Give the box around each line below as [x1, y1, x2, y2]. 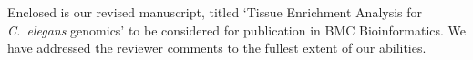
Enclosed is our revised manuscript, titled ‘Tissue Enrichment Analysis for [7, 3, 423, 21]
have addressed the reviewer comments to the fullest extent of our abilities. [7, 38, 427, 57]
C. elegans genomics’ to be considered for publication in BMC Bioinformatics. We [7, 20, 467, 39]
